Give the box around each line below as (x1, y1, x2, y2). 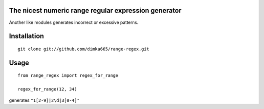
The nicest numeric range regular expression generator (9, 6, 182, 15)
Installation (9, 32, 44, 40)
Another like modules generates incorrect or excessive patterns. (9, 19, 139, 25)
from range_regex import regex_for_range (18, 73, 118, 78)
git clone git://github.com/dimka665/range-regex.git (18, 46, 149, 52)
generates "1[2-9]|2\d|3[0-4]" (9, 97, 80, 103)
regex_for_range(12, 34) (18, 87, 77, 92)
